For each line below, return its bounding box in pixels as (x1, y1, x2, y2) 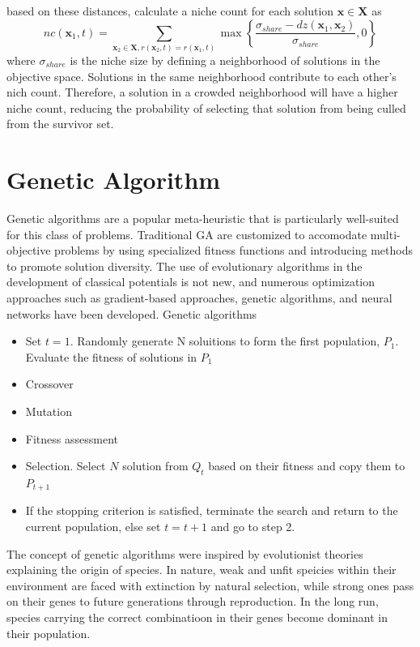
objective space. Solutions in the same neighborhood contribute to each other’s (6, 67, 397, 84)
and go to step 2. (210, 517, 295, 534)
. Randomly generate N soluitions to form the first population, (70, 332, 380, 349)
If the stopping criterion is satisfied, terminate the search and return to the (25, 502, 398, 519)
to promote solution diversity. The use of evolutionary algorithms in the (6, 257, 363, 274)
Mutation (25, 402, 72, 419)
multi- (370, 225, 401, 242)
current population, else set (25, 517, 161, 534)
